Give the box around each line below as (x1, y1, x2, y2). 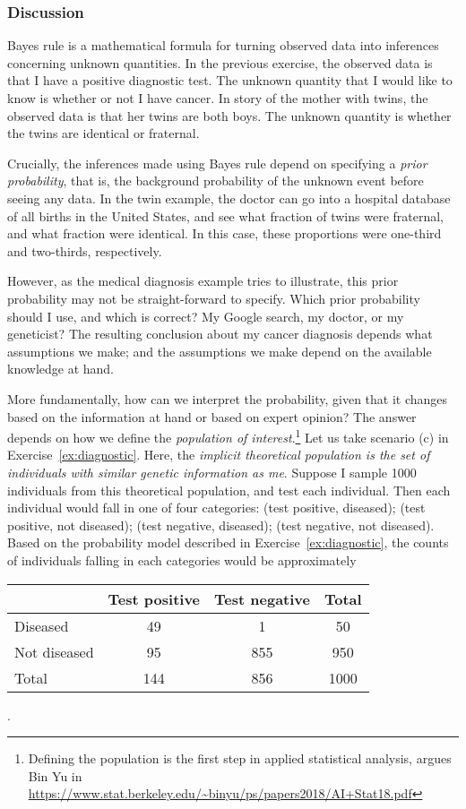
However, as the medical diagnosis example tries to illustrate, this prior (7, 271, 399, 290)
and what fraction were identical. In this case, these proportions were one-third (7, 224, 442, 243)
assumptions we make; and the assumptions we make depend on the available (7, 341, 432, 360)
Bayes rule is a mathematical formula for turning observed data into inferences (7, 36, 439, 55)
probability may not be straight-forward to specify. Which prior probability (7, 288, 420, 307)
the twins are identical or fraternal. (7, 124, 200, 142)
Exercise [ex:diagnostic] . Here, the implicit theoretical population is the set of (7, 445, 430, 464)
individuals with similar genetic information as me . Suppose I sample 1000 (7, 462, 417, 481)
